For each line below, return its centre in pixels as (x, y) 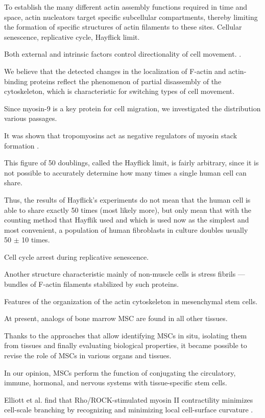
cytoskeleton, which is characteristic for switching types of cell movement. (119, 91)
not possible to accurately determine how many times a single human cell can (125, 172)
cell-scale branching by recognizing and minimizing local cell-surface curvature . (129, 410)
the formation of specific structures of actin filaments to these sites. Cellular (123, 27)
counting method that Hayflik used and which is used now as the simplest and (127, 220)
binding (16, 81)
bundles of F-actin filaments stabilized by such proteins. (92, 284)
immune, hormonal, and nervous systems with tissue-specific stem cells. (116, 383)
